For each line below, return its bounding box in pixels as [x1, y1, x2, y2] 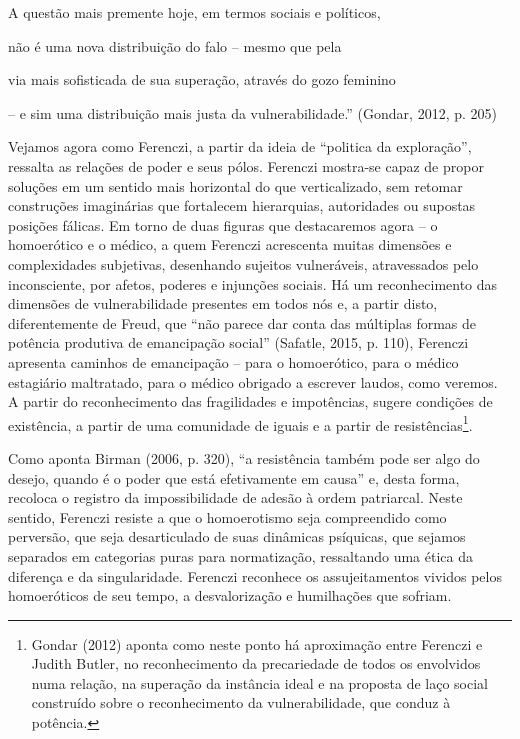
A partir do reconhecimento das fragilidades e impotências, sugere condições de [8, 391, 493, 412]
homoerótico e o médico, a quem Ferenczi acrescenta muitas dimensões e [8, 234, 452, 255]
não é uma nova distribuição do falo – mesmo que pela [8, 35, 342, 56]
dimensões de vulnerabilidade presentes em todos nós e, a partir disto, [8, 293, 438, 314]
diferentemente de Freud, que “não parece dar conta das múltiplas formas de [8, 312, 477, 333]
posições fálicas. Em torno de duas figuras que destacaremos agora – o [8, 214, 438, 235]
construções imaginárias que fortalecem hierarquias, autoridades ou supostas [8, 195, 476, 216]
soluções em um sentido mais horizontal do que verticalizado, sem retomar [8, 175, 463, 196]
